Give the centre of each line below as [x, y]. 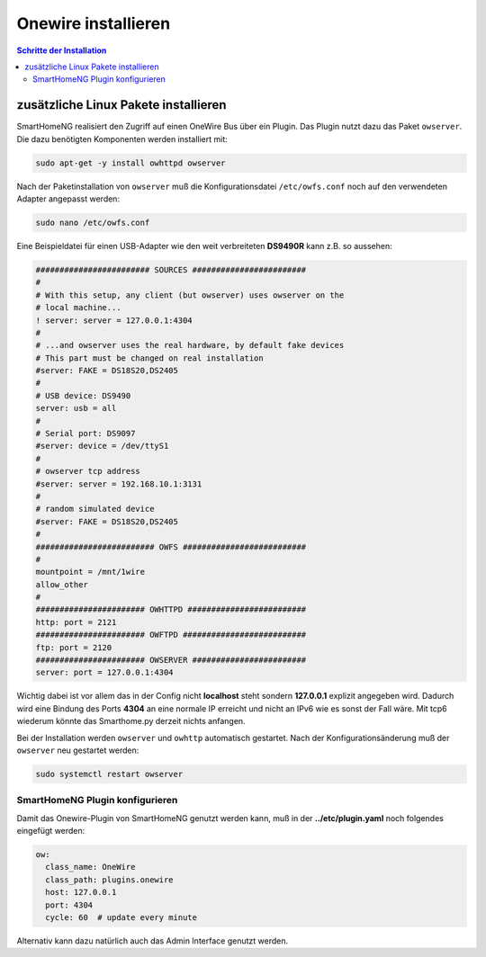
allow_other [62, 584]
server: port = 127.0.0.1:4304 [105, 673]
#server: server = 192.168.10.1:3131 [119, 484]
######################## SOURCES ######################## [171, 269]
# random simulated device [95, 509]
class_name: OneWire [90, 867]
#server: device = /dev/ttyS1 [102, 446]
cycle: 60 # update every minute [121, 918]
